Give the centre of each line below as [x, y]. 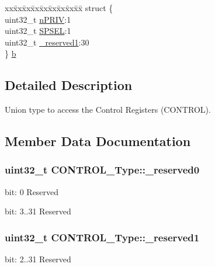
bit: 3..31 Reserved [38, 211]
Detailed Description [69, 85]
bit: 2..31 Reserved [38, 259]
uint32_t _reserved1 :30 [47, 42]
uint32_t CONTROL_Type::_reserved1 [102, 237]
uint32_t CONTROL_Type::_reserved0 [102, 170]
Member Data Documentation [98, 141]
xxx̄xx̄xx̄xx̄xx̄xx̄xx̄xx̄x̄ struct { [59, 8]
